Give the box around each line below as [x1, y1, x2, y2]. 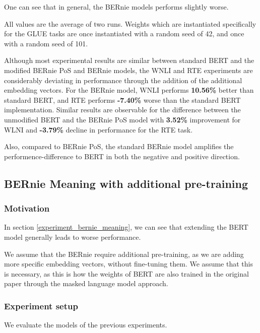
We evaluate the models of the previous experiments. [4, 319, 167, 330]
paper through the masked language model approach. [4, 278, 168, 289]
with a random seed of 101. [4, 38, 88, 48]
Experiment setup [4, 299, 78, 312]
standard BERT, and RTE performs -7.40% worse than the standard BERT [4, 94, 241, 105]
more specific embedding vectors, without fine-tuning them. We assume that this [4, 258, 253, 269]
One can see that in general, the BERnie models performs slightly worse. [4, 2, 229, 12]
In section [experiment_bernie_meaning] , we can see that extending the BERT [4, 222, 248, 232]
